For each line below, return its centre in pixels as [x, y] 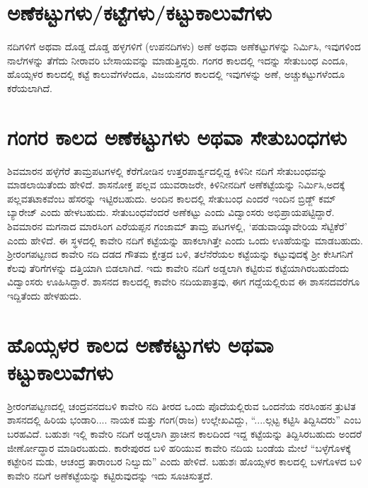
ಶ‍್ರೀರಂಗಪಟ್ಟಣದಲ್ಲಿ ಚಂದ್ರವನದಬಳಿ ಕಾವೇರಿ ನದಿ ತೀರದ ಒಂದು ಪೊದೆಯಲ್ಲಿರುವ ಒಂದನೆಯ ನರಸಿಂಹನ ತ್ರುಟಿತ [182, 405]
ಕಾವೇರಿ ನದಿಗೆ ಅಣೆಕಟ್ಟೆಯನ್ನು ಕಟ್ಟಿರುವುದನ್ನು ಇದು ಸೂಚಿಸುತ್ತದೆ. [110, 475]
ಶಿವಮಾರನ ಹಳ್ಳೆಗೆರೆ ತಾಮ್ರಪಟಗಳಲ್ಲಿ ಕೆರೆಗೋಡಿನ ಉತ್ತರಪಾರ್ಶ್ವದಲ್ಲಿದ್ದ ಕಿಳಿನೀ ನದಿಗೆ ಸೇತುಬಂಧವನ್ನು [167, 170]
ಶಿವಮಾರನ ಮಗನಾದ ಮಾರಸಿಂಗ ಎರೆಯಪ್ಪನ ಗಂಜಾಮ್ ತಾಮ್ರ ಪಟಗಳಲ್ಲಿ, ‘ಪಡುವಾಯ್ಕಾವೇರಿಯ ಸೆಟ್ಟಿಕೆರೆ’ [177, 226]
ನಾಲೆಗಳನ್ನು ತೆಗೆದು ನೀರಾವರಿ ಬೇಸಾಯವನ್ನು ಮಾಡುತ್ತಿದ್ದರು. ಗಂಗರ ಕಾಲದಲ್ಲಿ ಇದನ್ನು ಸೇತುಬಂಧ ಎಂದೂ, [178, 60]
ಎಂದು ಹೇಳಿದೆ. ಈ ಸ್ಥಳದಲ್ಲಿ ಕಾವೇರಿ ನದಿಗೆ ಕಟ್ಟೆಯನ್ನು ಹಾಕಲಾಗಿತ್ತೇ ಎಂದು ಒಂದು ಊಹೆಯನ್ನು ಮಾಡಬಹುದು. [185, 240]
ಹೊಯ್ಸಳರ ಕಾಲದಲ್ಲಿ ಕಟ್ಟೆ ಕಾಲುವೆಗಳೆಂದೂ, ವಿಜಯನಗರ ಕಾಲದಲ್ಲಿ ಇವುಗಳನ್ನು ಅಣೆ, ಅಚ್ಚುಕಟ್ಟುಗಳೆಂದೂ [176, 74]
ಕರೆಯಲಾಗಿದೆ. [30, 87]
